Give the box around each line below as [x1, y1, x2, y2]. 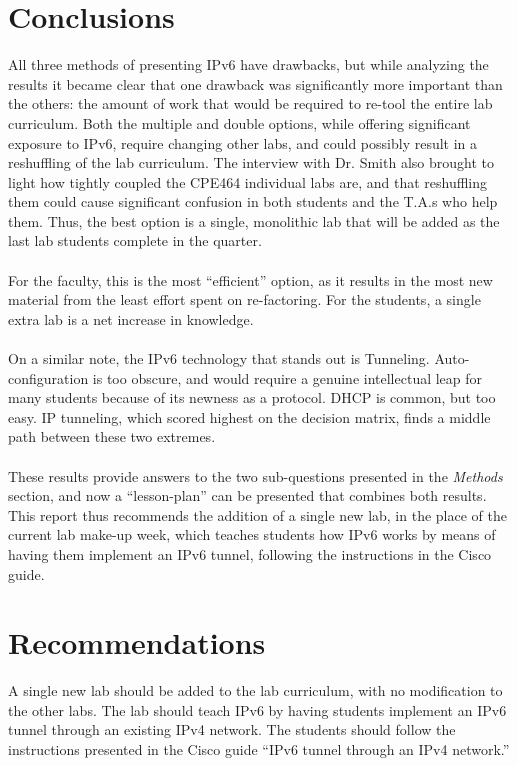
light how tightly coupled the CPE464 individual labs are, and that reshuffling [8, 171, 488, 192]
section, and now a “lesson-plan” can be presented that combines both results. [8, 485, 487, 506]
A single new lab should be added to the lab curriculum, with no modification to [8, 680, 503, 701]
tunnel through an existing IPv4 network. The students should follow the [8, 719, 456, 740]
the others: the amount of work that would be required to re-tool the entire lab [8, 93, 493, 114]
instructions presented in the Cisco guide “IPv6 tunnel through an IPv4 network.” [8, 739, 510, 760]
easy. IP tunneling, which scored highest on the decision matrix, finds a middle [8, 406, 491, 427]
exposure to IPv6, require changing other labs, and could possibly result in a [8, 132, 478, 153]
